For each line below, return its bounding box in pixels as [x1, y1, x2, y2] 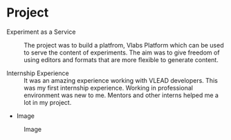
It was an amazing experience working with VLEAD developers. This [24, 76, 219, 84]
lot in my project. [24, 98, 72, 106]
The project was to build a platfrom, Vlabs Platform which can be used [24, 41, 224, 49]
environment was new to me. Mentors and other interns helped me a [24, 91, 219, 99]
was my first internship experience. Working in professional [24, 83, 193, 92]
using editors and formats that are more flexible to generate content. [24, 55, 219, 63]
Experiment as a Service [6, 28, 76, 36]
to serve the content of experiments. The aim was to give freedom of [24, 48, 220, 57]
